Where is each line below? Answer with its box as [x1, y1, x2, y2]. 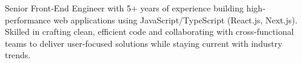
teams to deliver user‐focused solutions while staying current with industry [5, 37, 283, 49]
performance [5, 13, 51, 26]
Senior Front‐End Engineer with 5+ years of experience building [5, 2, 244, 14]
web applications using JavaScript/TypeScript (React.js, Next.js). [53, 13, 298, 26]
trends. [5, 49, 31, 61]
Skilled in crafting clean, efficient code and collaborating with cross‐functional [5, 25, 294, 38]
